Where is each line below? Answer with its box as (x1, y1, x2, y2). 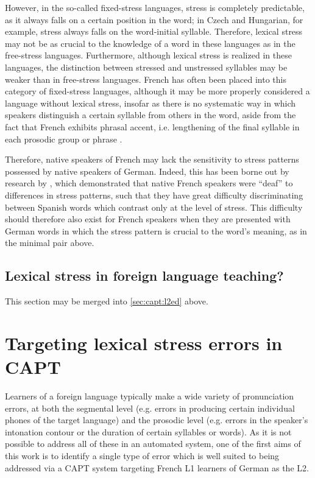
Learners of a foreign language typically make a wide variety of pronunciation (5, 389, 294, 402)
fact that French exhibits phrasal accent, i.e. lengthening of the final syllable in (5, 120, 300, 133)
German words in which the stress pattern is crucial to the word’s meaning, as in (5, 224, 307, 237)
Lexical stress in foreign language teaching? (5, 266, 284, 285)
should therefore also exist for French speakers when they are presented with (5, 213, 291, 225)
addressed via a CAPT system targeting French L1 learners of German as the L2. (5, 461, 309, 474)
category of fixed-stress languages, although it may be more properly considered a (5, 85, 310, 97)
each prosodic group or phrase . (5, 132, 122, 145)
